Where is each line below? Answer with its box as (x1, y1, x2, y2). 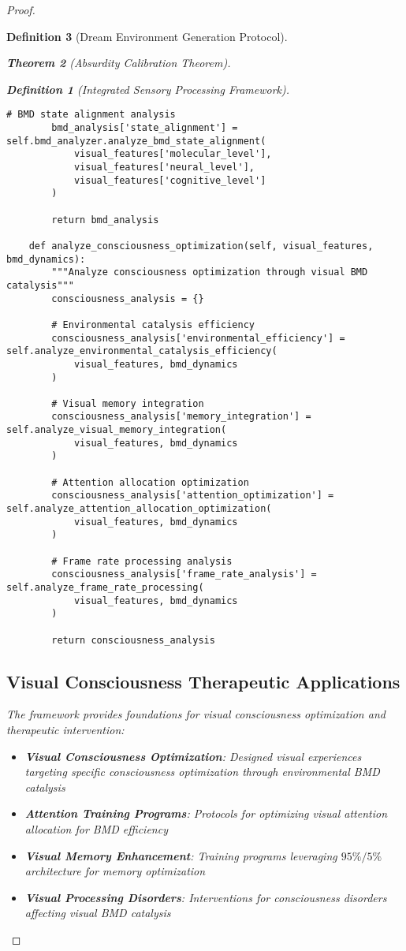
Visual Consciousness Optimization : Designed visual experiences (24, 748, 362, 764)
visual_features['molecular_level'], (73, 148, 272, 160)
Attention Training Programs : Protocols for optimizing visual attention (24, 805, 388, 822)
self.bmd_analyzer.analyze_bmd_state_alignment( (6, 135, 266, 147)
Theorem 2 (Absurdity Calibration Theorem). (6, 54, 231, 71)
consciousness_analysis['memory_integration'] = (51, 411, 311, 423)
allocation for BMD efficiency (24, 821, 168, 837)
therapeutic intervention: (6, 722, 125, 738)
